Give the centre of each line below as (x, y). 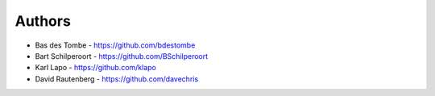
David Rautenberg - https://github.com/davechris (117, 79)
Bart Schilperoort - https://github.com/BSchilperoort (122, 56)
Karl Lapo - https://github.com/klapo (96, 68)
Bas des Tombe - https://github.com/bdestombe (115, 45)
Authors (43, 21)
